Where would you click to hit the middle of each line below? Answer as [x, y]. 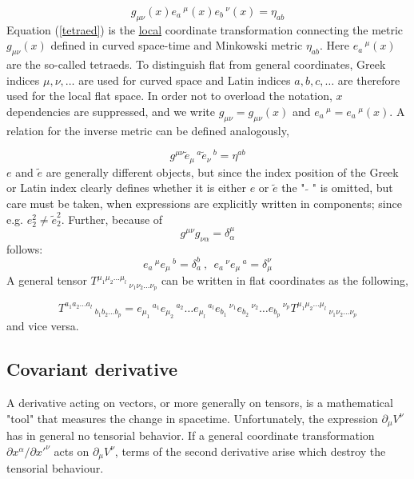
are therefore [369, 80]
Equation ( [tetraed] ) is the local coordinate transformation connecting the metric [205, 29]
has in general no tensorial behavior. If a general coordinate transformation [191, 435]
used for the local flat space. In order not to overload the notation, [169, 96]
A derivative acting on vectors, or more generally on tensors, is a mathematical [200, 402]
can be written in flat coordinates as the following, [285, 280]
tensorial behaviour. [55, 468]
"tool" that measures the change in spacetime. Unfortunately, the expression [192, 418]
